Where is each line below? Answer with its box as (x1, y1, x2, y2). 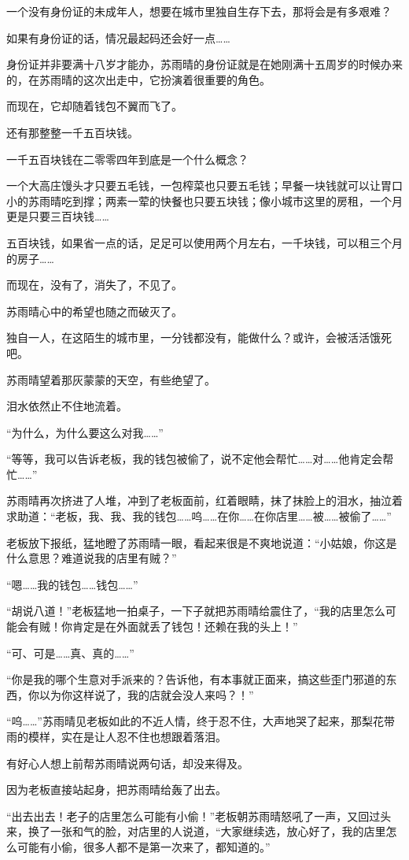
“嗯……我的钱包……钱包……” (6, 576, 138, 592)
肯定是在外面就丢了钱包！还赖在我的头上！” (72, 618, 298, 635)
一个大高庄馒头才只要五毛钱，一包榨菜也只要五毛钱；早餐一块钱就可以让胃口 (6, 177, 403, 194)
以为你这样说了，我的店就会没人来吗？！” (39, 686, 254, 702)
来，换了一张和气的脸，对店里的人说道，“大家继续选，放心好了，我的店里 (6, 823, 386, 840)
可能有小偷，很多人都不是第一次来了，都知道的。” (17, 838, 271, 854)
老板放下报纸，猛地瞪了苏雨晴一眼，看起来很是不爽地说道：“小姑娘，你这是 (6, 534, 397, 550)
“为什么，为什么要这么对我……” (6, 424, 164, 440)
